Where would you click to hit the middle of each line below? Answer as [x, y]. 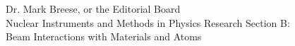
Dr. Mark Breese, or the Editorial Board [93, 8]
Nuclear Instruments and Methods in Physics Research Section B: [148, 22]
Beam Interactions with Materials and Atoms [104, 36]
